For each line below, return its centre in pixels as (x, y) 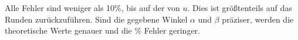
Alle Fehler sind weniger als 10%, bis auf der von (92, 8)
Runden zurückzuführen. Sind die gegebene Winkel (96, 19)
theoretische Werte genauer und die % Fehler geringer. (103, 30)
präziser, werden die (258, 19)
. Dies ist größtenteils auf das (240, 8)
